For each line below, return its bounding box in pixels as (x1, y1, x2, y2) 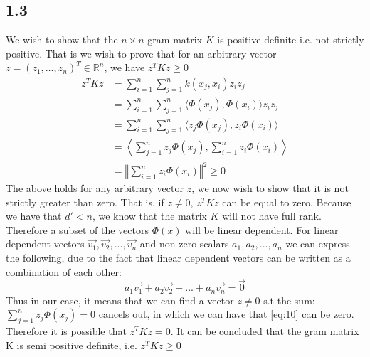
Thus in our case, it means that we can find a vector (6, 292, 234, 307)
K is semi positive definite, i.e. (6, 337, 137, 352)
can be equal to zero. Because (222, 194, 351, 209)
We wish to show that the (6, 32, 118, 47)
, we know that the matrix (92, 208, 207, 223)
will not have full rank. (222, 208, 322, 223)
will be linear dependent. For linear (185, 222, 339, 237)
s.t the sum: (263, 292, 315, 307)
